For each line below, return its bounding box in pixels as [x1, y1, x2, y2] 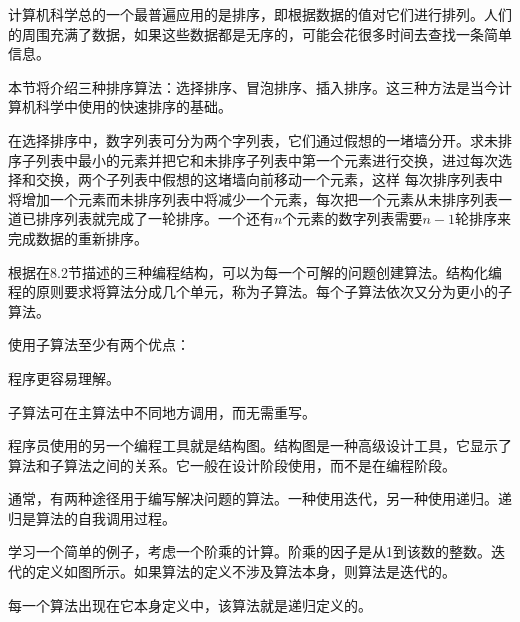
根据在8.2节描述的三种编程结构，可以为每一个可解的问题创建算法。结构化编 [8, 261, 502, 282]
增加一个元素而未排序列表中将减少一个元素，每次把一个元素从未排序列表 [21, 188, 498, 209]
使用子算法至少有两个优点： [8, 334, 190, 355]
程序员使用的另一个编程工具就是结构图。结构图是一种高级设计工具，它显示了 [8, 435, 512, 456]
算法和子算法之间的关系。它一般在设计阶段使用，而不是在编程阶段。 [8, 454, 456, 475]
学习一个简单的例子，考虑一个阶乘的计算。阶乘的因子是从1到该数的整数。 [8, 541, 491, 562]
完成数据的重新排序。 [8, 227, 148, 248]
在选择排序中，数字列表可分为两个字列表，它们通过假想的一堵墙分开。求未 [8, 129, 498, 150]
